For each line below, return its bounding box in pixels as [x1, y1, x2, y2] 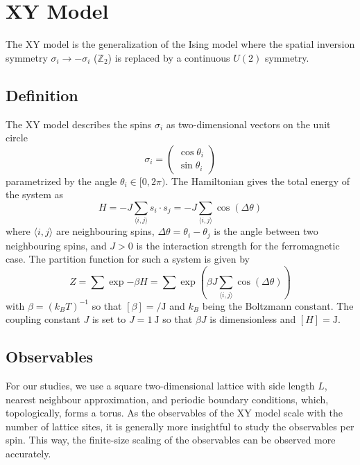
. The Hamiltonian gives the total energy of [165, 173, 350, 188]
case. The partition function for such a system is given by [6, 252, 250, 266]
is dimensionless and [209, 312, 296, 326]
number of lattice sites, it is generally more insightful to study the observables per [6, 419, 354, 433]
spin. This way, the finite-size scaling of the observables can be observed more [6, 432, 336, 447]
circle [6, 130, 28, 145]
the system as [6, 187, 64, 202]
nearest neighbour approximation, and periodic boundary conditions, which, [6, 392, 329, 406]
